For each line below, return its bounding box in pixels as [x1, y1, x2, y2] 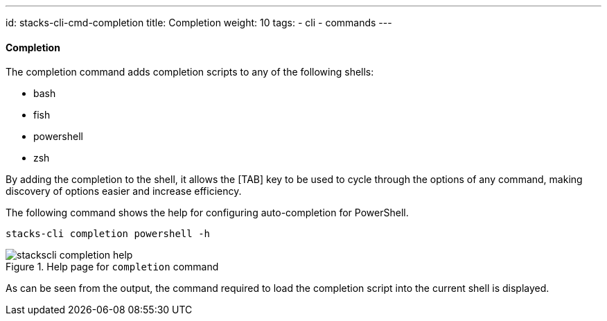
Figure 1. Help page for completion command [6, 261, 219, 273]
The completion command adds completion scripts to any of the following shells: [6, 66, 374, 78]
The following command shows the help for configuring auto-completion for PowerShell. [6, 207, 409, 219]
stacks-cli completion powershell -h [6, 228, 211, 240]
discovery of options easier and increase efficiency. [6, 185, 242, 198]
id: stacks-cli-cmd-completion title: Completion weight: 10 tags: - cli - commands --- [6, 17, 392, 28]
